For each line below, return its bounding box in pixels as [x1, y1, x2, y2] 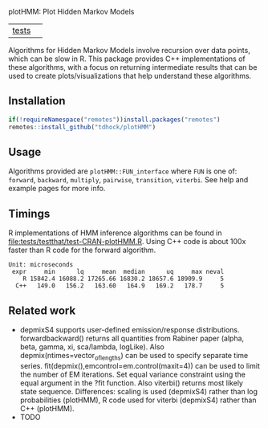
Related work [8, 304, 76, 317]
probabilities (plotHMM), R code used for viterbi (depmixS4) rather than [19, 395, 257, 405]
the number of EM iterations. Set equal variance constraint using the [19, 369, 246, 379]
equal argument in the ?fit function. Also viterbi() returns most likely [19, 377, 243, 388]
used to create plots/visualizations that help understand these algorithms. [8, 71, 252, 80]
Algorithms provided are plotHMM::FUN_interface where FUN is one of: [8, 166, 238, 176]
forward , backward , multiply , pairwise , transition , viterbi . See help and [8, 175, 249, 185]
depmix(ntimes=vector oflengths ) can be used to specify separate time [19, 351, 249, 362]
